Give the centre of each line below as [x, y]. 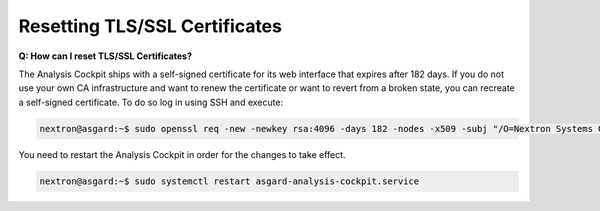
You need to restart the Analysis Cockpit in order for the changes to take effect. [182, 154]
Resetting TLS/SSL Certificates [150, 26]
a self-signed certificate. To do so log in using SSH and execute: [151, 102]
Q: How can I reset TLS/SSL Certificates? [105, 56]
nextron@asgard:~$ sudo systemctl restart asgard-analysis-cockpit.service [229, 181]
